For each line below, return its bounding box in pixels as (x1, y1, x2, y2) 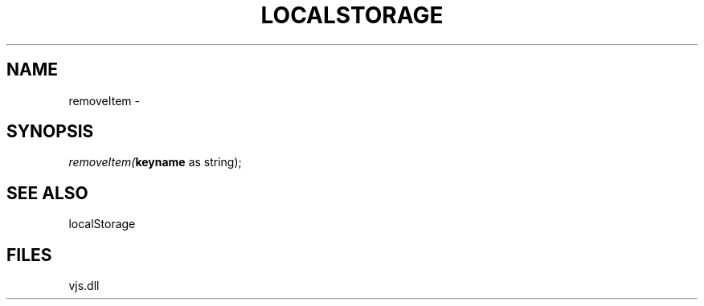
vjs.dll (68, 279, 100, 293)
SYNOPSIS (6, 121, 94, 142)
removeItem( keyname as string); (68, 155, 242, 169)
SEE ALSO (6, 182, 88, 203)
